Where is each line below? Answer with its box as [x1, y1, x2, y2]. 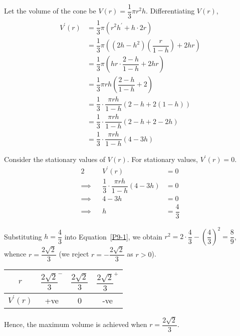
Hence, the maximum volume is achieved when [4, 319, 147, 329]
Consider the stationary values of [4, 154, 106, 164]
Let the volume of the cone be [4, 5, 96, 16]
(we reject [59, 248, 89, 259]
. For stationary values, [127, 154, 198, 164]
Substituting [4, 231, 42, 241]
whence [4, 248, 27, 259]
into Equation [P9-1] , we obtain [64, 231, 162, 241]
